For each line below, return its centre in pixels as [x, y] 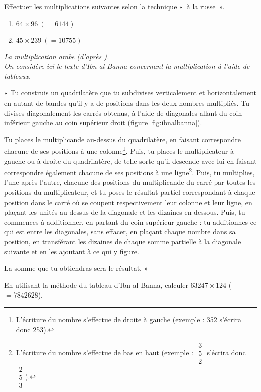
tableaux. [18, 76]
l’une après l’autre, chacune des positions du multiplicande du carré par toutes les [130, 182]
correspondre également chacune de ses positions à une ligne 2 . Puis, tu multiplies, [129, 172]
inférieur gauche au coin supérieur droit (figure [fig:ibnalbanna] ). [103, 122]
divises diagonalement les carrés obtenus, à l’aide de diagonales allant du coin [123, 112]
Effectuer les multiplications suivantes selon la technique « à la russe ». [114, 6]
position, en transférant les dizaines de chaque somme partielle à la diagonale [123, 241]
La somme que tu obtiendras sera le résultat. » [76, 268]
